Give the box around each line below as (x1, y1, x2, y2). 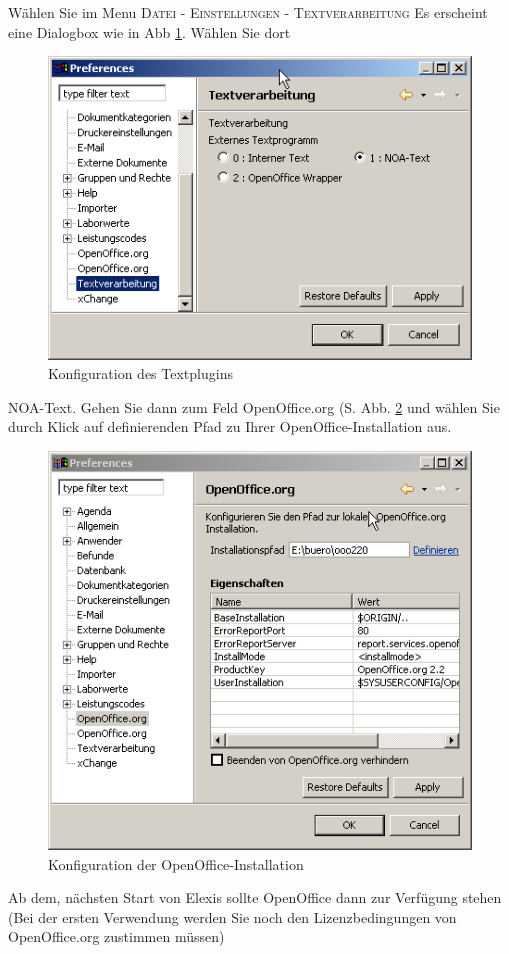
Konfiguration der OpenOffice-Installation (48, 853, 304, 874)
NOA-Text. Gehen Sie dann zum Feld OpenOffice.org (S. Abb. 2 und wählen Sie (8, 396, 500, 417)
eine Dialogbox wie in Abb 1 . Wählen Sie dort (8, 21, 291, 42)
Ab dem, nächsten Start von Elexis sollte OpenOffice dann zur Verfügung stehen (8, 887, 502, 908)
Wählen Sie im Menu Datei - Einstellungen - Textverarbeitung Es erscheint (8, 2, 488, 22)
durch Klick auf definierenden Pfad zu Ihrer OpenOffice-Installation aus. (8, 416, 452, 437)
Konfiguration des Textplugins (48, 363, 233, 384)
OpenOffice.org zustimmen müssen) (8, 926, 225, 947)
